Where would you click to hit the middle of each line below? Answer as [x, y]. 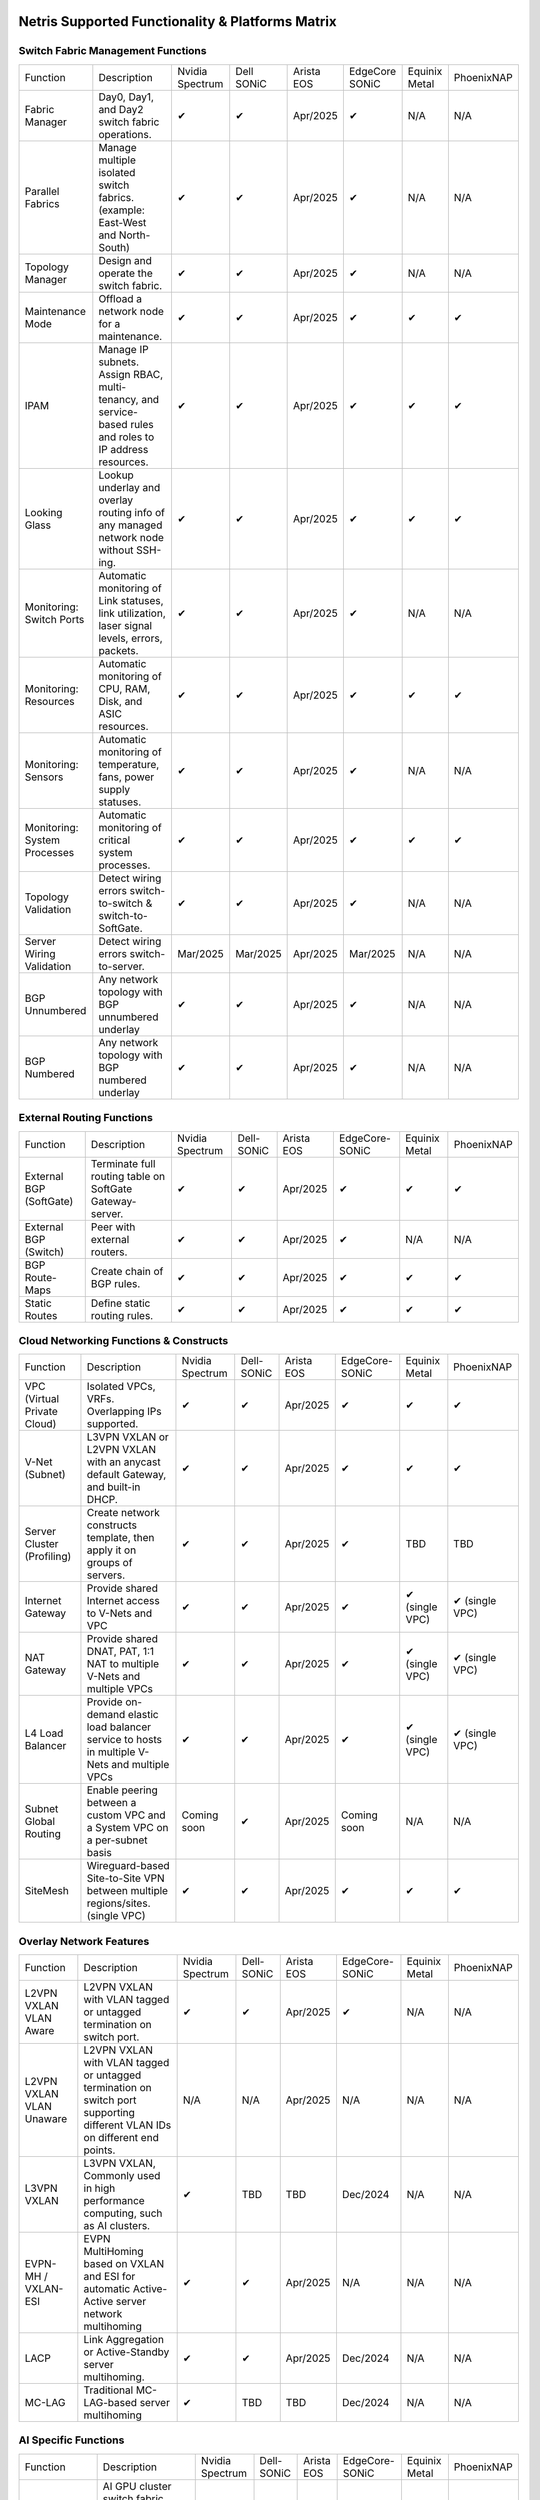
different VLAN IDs [127, 2125]
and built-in [113, 1487]
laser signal [125, 625]
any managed [130, 525]
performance [114, 2201]
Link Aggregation [124, 2340]
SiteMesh [46, 1891]
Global [39, 1822]
